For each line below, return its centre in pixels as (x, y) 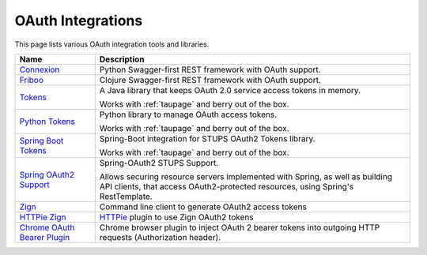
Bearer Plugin (45, 237)
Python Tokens (47, 121)
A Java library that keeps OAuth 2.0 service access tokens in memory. (230, 90)
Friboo (31, 80)
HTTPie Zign (43, 217)
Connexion (40, 69)
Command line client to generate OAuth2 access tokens (203, 207)
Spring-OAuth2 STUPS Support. (159, 163)
